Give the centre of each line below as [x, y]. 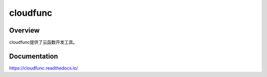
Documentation [34, 56]
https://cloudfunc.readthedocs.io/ [44, 68]
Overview [24, 30]
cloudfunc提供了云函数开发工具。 [43, 42]
